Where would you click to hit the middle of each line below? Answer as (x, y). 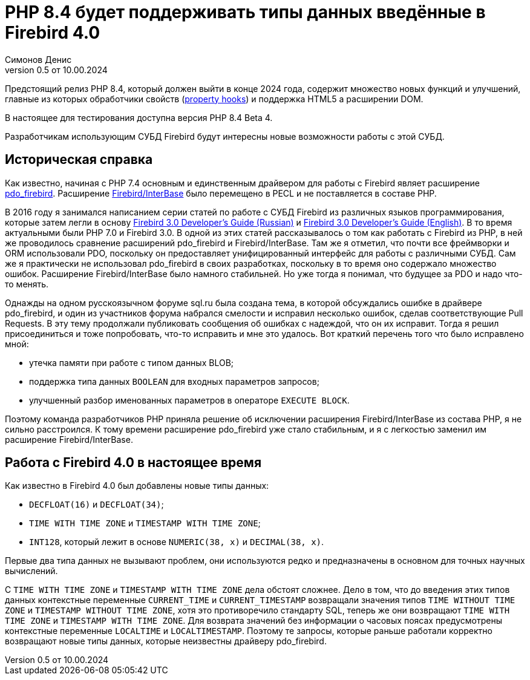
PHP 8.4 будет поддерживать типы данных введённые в (245, 12)
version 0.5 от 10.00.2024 (56, 70)
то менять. (27, 284)
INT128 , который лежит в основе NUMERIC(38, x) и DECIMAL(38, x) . (177, 542)
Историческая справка (79, 160)
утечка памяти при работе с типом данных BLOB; (132, 362)
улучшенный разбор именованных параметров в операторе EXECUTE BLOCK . (189, 400)
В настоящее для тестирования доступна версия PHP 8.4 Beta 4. (139, 117)
